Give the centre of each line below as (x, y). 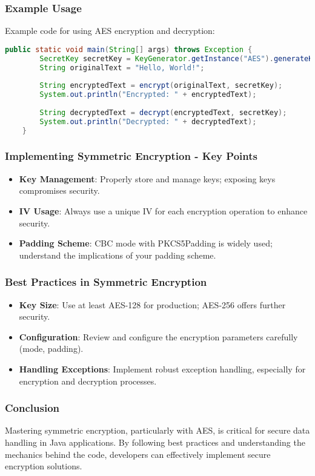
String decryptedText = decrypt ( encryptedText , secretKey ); (163, 112)
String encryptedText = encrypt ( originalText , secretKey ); (161, 86)
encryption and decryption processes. (88, 381)
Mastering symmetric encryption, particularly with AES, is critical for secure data (157, 430)
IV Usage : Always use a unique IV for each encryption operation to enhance (163, 210)
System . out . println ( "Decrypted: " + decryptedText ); (148, 121)
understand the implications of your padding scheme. (118, 255)
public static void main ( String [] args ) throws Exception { (129, 49)
